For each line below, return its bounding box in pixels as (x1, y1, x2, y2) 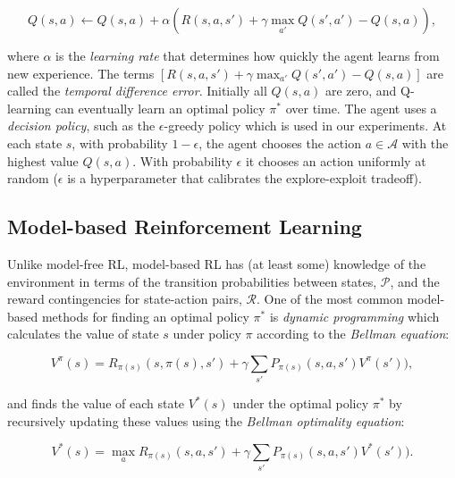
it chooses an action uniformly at (245, 151, 426, 170)
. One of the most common (257, 289, 403, 308)
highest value (7, 151, 79, 170)
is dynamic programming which (269, 306, 440, 325)
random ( (7, 169, 58, 188)
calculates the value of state (7, 324, 159, 343)
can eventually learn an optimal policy (55, 98, 265, 117)
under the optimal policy (232, 394, 369, 413)
